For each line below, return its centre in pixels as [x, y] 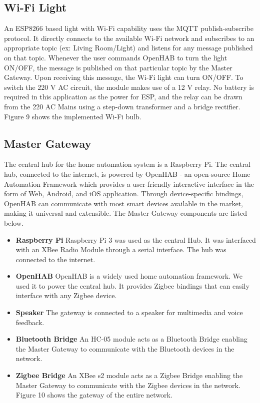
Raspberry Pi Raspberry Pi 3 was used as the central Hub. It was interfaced [136, 239]
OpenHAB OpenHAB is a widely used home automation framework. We [129, 276]
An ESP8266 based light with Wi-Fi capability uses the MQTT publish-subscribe [129, 28]
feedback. [30, 322]
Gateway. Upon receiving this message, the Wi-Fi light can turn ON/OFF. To [124, 77]
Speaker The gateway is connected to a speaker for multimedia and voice [129, 312]
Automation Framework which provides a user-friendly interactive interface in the [129, 184]
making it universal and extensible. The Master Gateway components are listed [125, 213]
